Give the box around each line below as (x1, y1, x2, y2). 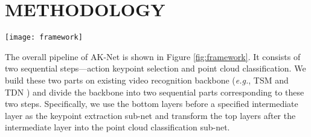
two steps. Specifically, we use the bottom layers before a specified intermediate (5, 97, 298, 110)
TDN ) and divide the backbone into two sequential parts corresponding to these (5, 85, 304, 98)
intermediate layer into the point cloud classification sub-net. (5, 121, 230, 133)
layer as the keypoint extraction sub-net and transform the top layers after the (5, 109, 296, 121)
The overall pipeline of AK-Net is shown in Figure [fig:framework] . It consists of (5, 50, 301, 62)
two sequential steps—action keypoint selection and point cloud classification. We (5, 62, 306, 75)
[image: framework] (5, 33, 83, 42)
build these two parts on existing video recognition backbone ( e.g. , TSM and (5, 73, 289, 86)
